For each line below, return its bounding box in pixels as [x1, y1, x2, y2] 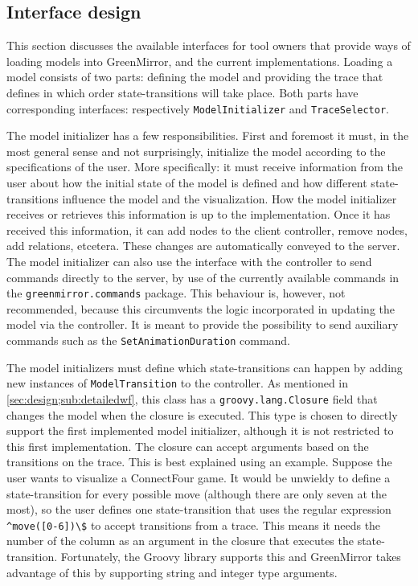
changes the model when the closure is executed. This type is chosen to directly [6, 406, 398, 423]
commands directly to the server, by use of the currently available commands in [6, 268, 400, 285]
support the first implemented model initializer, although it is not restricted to [6, 422, 394, 439]
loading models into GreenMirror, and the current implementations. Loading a [6, 52, 393, 69]
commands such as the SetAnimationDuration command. [6, 332, 291, 349]
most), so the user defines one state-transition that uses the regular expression [6, 501, 391, 518]
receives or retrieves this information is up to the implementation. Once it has [6, 206, 391, 223]
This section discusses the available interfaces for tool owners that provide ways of [6, 37, 411, 54]
